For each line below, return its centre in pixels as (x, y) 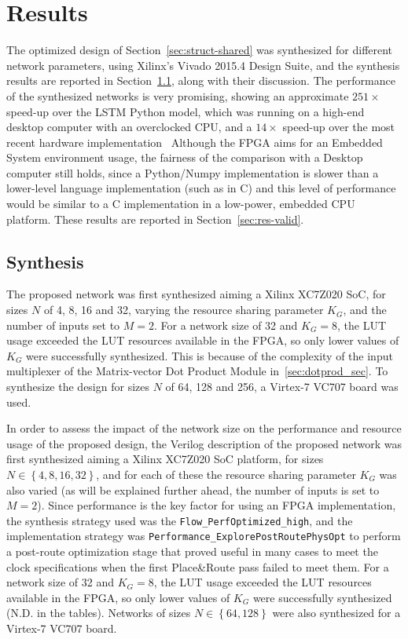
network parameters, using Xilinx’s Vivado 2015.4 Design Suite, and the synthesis (203, 65)
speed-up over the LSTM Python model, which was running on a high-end (186, 111)
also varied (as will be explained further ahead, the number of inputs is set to (193, 489)
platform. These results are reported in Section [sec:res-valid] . (155, 219)
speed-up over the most (339, 127)
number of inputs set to (63, 325)
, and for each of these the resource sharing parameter (226, 474)
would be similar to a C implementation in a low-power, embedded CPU (181, 204)
